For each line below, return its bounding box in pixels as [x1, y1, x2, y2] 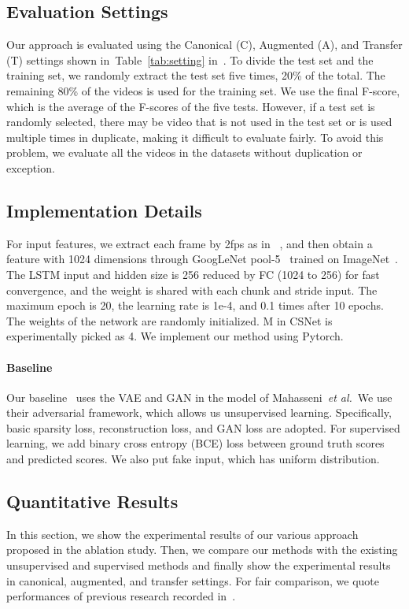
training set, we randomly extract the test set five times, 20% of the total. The [6, 67, 385, 84]
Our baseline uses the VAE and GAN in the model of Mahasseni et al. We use [6, 388, 392, 405]
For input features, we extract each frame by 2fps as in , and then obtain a [6, 235, 373, 251]
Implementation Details [6, 198, 202, 222]
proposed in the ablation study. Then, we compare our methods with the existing [6, 541, 398, 558]
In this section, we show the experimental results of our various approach [6, 525, 359, 542]
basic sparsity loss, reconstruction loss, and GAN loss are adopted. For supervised [6, 419, 400, 436]
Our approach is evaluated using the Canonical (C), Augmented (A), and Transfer [6, 36, 403, 53]
